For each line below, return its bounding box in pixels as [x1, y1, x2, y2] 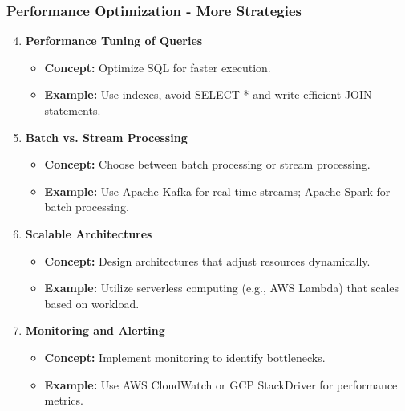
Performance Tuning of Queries [25, 32, 203, 49]
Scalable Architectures [25, 225, 152, 242]
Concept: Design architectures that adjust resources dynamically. [44, 252, 371, 269]
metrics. [44, 392, 83, 409]
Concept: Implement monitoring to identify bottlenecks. [44, 348, 326, 365]
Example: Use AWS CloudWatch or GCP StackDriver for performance [44, 376, 398, 393]
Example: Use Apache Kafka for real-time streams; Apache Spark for [44, 182, 391, 199]
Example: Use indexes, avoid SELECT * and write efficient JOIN [44, 86, 372, 103]
